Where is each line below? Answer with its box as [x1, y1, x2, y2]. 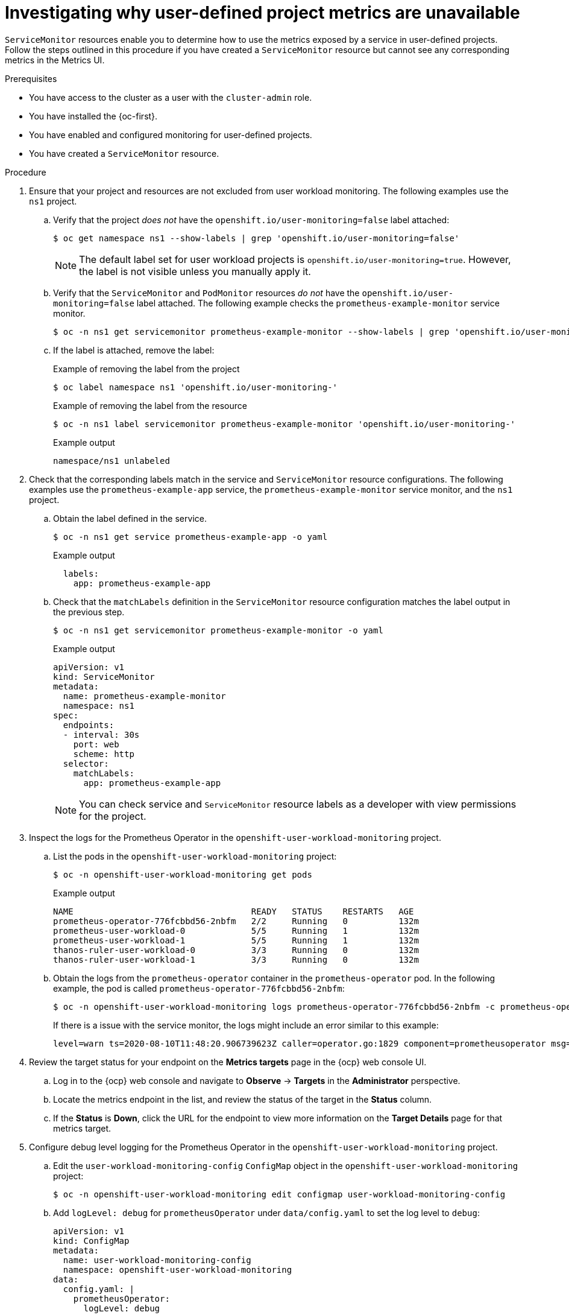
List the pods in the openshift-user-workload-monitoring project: [53, 851, 337, 861]
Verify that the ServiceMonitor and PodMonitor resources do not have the [53, 287, 360, 298]
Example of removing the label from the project [53, 363, 240, 374]
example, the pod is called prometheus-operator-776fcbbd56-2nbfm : [53, 983, 345, 993]
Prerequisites [5, 73, 57, 84]
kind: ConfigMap [53, 1235, 130, 1246]
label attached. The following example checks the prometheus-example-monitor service [136, 297, 500, 308]
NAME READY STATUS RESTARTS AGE [53, 906, 414, 916]
